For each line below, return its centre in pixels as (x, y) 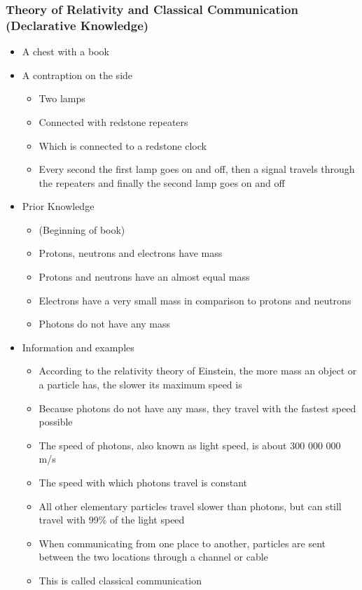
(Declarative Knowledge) (77, 25)
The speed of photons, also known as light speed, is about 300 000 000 (190, 445)
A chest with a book (65, 51)
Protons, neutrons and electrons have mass (131, 253)
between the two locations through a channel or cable (153, 557)
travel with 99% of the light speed (112, 520)
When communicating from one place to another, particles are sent (182, 543)
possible (56, 422)
